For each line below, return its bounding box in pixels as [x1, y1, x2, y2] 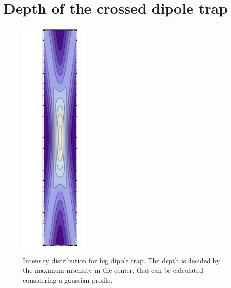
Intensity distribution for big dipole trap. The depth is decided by [23, 255, 220, 266]
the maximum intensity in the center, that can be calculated [23, 265, 204, 275]
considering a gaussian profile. [23, 274, 113, 285]
